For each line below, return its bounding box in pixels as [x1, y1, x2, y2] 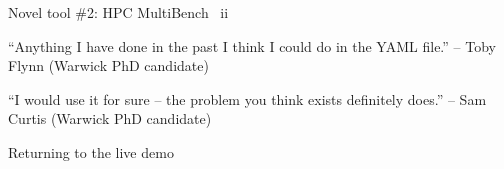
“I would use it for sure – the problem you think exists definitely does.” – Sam [8, 88, 487, 109]
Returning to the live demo [8, 141, 174, 162]
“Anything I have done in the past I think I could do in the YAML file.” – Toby [8, 35, 496, 56]
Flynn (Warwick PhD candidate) [8, 55, 209, 76]
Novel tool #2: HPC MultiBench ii [8, 2, 229, 22]
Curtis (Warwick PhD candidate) [8, 108, 212, 129]
